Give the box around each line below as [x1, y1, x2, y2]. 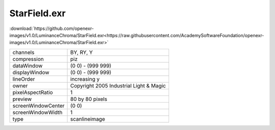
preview [12, 95, 32, 103]
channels [12, 49, 35, 56]
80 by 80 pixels [70, 95, 107, 103]
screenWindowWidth [12, 109, 63, 116]
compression [12, 55, 44, 62]
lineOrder [12, 75, 35, 82]
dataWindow [12, 62, 43, 69]
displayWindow [12, 69, 49, 76]
